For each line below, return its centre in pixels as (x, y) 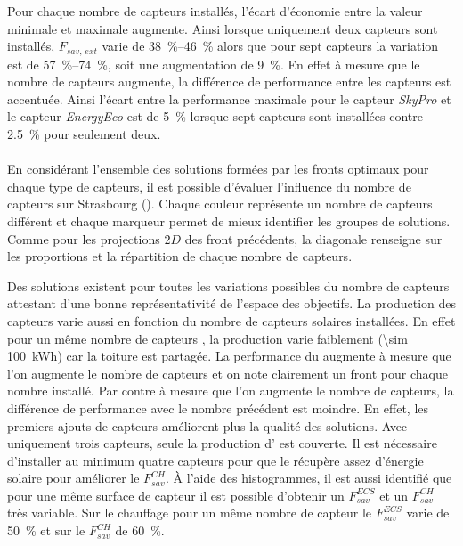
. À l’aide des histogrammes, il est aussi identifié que (309, 478)
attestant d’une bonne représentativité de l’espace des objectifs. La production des (231, 303)
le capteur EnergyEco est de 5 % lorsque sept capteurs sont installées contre (215, 116)
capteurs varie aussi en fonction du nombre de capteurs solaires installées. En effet (231, 320)
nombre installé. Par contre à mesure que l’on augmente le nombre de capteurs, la (231, 391)
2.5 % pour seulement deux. (84, 134)
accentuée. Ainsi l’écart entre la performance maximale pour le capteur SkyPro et (229, 98)
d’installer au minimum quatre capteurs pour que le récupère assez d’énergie (215, 460)
